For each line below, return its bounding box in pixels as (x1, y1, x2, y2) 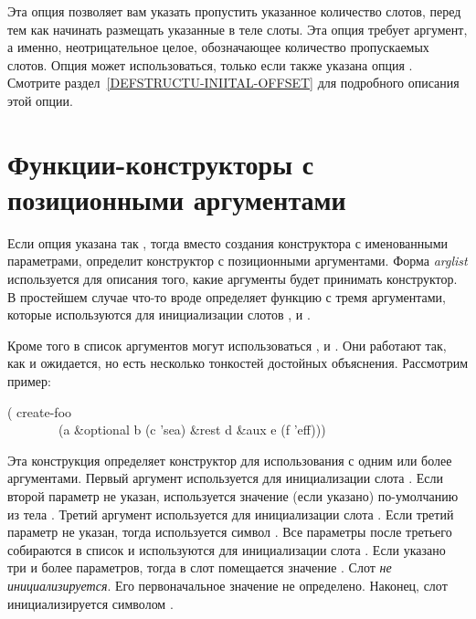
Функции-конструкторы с (7, 144, 314, 182)
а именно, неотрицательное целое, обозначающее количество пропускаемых (7, 37, 429, 57)
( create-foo (7, 402, 72, 421)
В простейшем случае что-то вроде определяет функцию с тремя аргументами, (7, 287, 446, 306)
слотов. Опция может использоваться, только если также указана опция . (7, 55, 413, 74)
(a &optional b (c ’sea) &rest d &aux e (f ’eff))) (58, 420, 326, 439)
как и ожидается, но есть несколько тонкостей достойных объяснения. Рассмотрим (7, 353, 469, 372)
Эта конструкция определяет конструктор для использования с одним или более (7, 450, 452, 469)
